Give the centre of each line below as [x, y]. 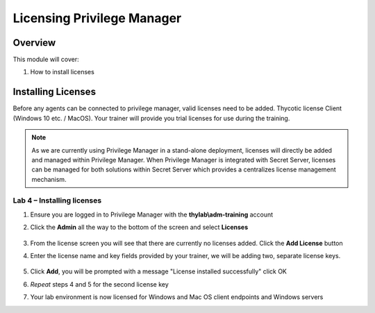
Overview [34, 43]
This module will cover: [46, 60]
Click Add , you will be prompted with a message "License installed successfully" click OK [159, 271]
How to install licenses [62, 72]
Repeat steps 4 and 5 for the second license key [100, 284]
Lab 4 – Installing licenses [57, 201]
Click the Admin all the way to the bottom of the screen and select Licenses [139, 227]
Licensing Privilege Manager [97, 18]
